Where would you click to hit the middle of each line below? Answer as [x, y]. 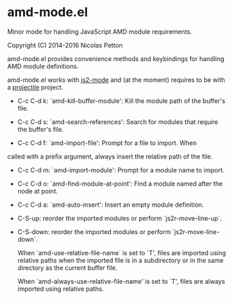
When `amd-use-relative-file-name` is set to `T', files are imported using [122, 252]
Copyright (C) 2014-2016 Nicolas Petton [65, 45]
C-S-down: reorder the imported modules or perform [94, 231]
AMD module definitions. [43, 66]
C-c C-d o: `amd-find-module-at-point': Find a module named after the [120, 184]
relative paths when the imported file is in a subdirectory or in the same [120, 260]
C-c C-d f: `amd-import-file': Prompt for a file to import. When [107, 143]
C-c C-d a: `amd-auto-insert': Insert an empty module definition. [111, 205]
